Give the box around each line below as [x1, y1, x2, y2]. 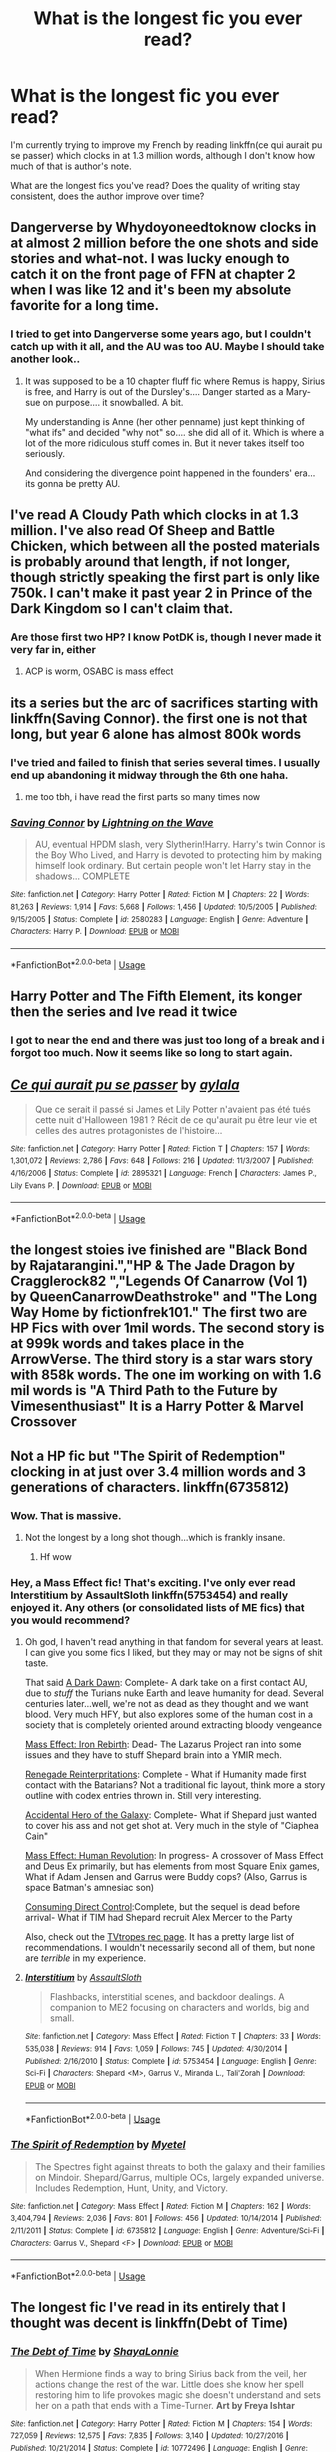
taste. [24, 1657, 49, 1669]
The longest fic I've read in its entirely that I [10, 2299, 287, 2316]
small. [49, 2012, 75, 2024]
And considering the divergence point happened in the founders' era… [24, 467, 316, 479]
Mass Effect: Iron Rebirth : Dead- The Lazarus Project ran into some [24, 1738, 302, 1751]
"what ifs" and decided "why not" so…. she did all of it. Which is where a [24, 426, 325, 438]
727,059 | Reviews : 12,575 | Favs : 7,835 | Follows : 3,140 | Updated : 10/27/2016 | [10, 2431, 289, 2441]
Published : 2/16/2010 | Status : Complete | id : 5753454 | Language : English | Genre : [24, 2056, 317, 2066]
